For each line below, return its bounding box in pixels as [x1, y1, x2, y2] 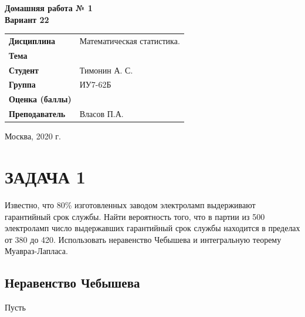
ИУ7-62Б [79, 78, 111, 91]
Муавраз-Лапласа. [5, 245, 68, 257]
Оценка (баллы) [9, 93, 72, 105]
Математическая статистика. [79, 34, 180, 46]
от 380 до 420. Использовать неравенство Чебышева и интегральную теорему [5, 233, 282, 245]
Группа [9, 78, 36, 91]
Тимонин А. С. [79, 64, 133, 76]
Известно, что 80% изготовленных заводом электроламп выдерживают [5, 198, 256, 211]
